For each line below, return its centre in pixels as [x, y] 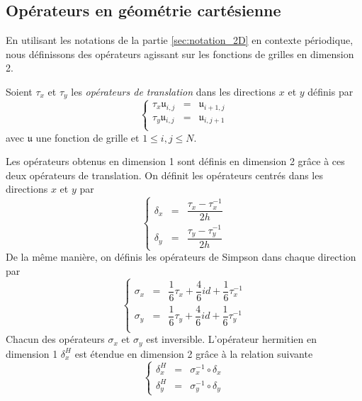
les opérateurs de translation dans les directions [174, 91]
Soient [19, 91]
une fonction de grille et [87, 137]
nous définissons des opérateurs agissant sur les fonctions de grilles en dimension [180, 53]
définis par [330, 91]
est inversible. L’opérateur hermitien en [232, 339]
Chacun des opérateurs [55, 339]
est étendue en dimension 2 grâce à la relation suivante [194, 353]
